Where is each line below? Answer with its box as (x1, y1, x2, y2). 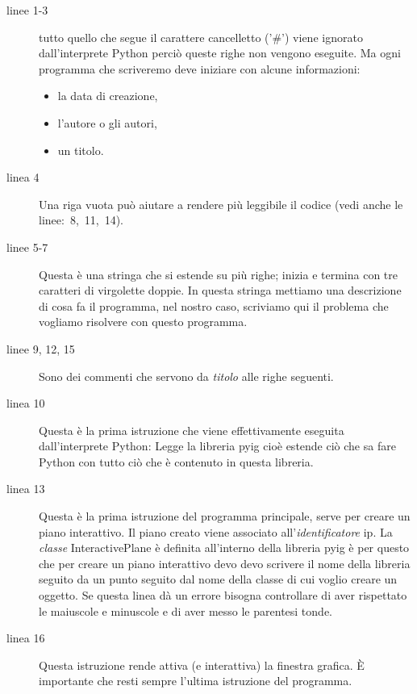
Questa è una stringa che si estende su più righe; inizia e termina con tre (39, 265, 398, 282)
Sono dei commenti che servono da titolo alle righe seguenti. (39, 367, 334, 384)
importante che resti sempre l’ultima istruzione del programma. (39, 672, 352, 689)
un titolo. (57, 141, 104, 158)
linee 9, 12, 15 (6, 340, 75, 357)
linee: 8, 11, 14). (39, 211, 124, 228)
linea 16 (6, 629, 45, 646)
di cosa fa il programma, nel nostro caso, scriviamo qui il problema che (39, 297, 389, 314)
